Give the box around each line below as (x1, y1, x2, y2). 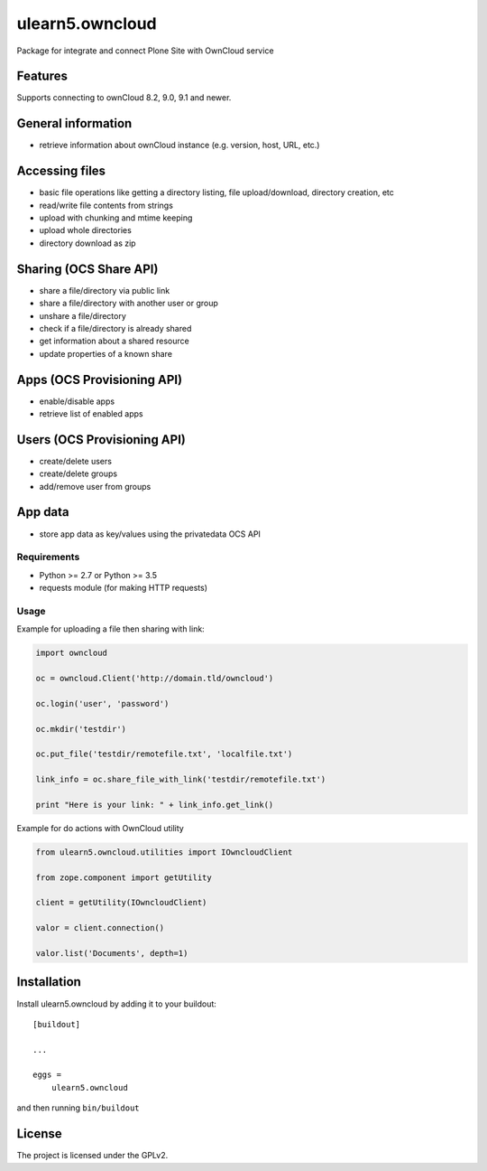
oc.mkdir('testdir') (35, 724, 126, 734)
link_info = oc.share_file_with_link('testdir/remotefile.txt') (35, 774, 326, 785)
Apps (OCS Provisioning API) (16, 371, 183, 388)
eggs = (32, 1070, 62, 1080)
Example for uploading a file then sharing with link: (16, 623, 205, 634)
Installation (16, 974, 81, 989)
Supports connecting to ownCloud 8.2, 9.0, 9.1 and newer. (16, 92, 232, 103)
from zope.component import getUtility (35, 872, 212, 883)
